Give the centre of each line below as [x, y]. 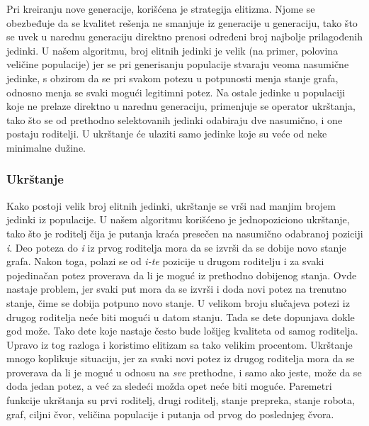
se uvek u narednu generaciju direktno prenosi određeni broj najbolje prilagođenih [184, 37]
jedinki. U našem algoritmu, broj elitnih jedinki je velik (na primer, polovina [172, 50]
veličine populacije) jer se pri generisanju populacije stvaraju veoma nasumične [178, 64]
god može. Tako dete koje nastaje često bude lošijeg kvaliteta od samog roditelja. [182, 331]
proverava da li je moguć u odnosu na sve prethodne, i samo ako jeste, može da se [184, 372]
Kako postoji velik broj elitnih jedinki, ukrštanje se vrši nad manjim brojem [171, 205]
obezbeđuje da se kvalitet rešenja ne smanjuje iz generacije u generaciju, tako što [182, 22]
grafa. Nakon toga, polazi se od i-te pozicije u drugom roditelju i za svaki [165, 261]
